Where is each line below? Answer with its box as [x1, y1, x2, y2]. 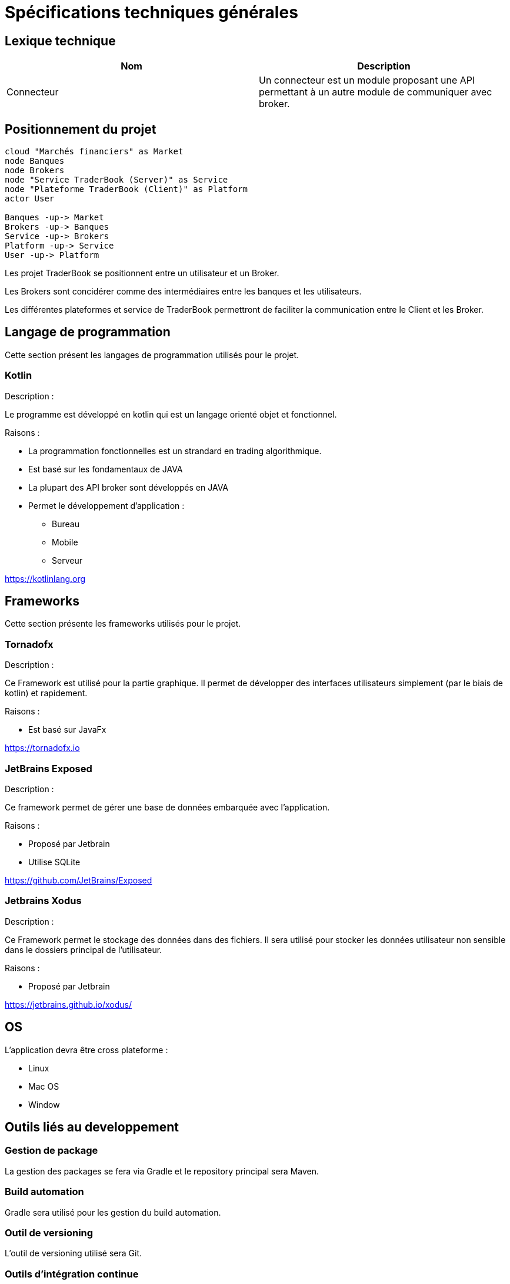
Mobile [52, 537, 78, 547]
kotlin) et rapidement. [5, 688, 88, 699]
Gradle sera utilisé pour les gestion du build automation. [5, 1207, 221, 1217]
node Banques [5, 156, 65, 166]
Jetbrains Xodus [5, 895, 82, 907]
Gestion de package [5, 1144, 98, 1157]
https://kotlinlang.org [5, 573, 86, 584]
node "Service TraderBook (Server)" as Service [5, 175, 228, 185]
